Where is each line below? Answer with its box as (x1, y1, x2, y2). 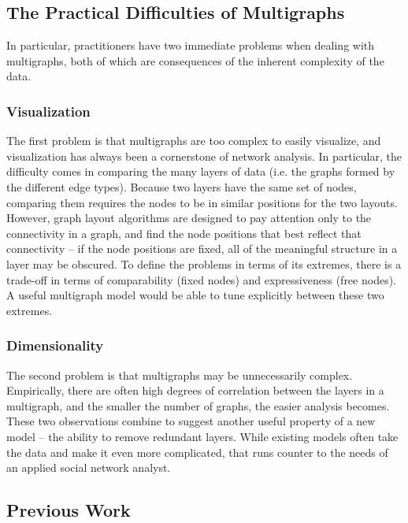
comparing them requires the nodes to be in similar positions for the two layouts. (6, 194, 398, 210)
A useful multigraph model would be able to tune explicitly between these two (6, 287, 384, 303)
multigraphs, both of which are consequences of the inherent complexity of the (6, 52, 384, 69)
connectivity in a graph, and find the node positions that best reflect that (6, 224, 362, 241)
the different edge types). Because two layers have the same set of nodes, (6, 178, 357, 195)
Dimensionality (6, 336, 104, 355)
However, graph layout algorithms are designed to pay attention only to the (6, 210, 372, 226)
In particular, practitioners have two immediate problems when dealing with (6, 37, 375, 54)
